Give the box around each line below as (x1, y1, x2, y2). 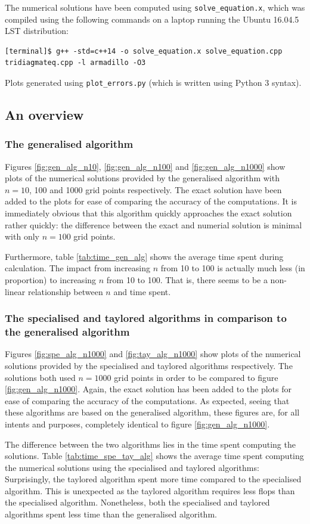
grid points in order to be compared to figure (114, 371, 278, 383)
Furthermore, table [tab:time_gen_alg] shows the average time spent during (5, 250, 284, 262)
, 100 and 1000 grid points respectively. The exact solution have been (29, 183, 282, 196)
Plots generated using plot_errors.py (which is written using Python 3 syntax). (5, 76, 302, 89)
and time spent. (113, 285, 171, 297)
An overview (5, 106, 84, 124)
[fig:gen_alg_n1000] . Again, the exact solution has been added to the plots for (5, 383, 292, 395)
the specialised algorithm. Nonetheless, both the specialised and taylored (5, 496, 270, 509)
